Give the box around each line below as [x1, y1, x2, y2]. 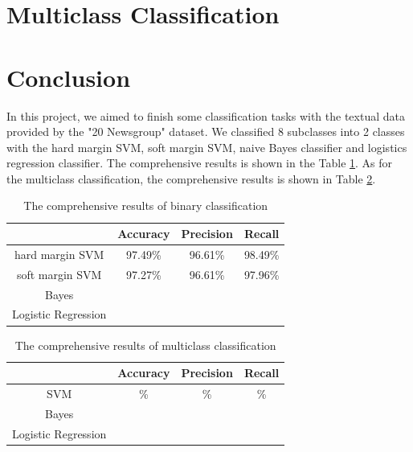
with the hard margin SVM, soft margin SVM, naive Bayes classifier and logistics [6, 138, 407, 155]
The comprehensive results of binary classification [23, 197, 268, 214]
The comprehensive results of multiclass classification [14, 336, 276, 353]
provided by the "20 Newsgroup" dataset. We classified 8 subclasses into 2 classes [6, 123, 405, 140]
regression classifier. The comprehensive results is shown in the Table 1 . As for [6, 154, 393, 171]
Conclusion [6, 60, 131, 93]
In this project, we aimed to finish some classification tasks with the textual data [6, 107, 405, 124]
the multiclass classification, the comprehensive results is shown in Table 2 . [6, 170, 376, 187]
